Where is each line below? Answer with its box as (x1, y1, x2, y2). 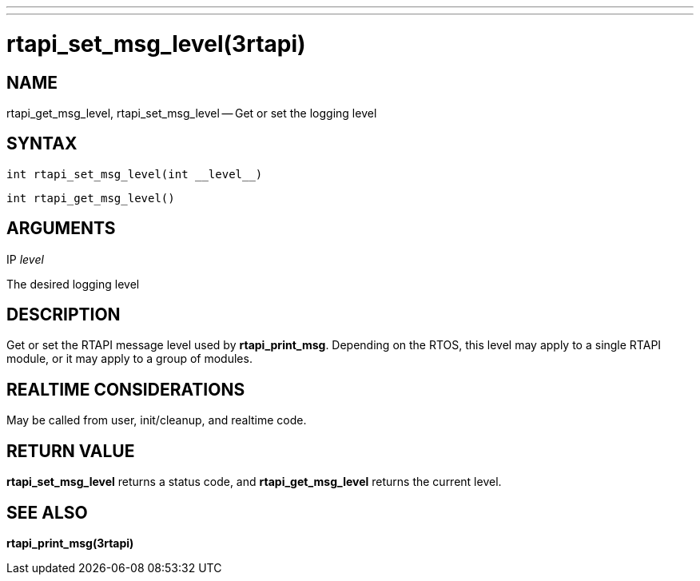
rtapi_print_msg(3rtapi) (6, 535, 134, 550)
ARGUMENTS (6, 218, 116, 239)
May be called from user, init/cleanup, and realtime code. (6, 413, 307, 428)
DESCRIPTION (6, 304, 121, 325)
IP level (6, 252, 44, 266)
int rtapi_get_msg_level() (6, 191, 175, 205)
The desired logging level (6, 277, 140, 291)
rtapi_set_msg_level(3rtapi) (6, 30, 306, 58)
